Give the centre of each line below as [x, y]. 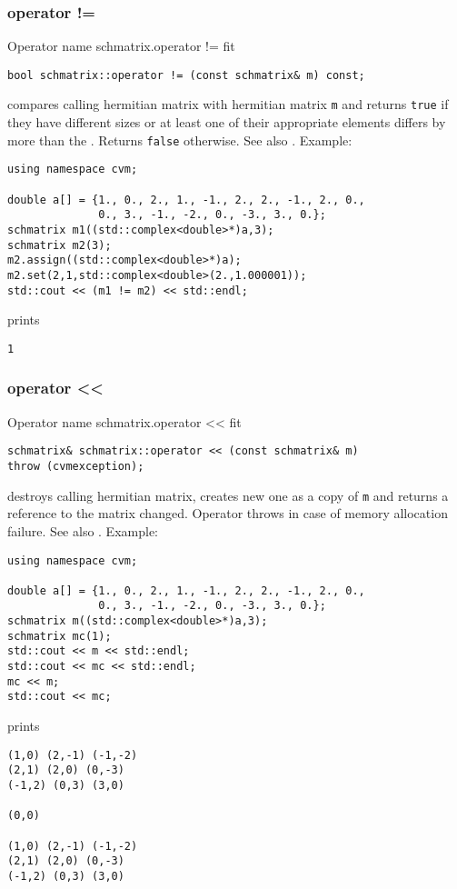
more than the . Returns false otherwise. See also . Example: [180, 140]
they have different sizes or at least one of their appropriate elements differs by [227, 122]
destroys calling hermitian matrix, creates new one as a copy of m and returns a [228, 495]
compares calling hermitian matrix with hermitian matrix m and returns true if [228, 104]
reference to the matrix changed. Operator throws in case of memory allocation [228, 513]
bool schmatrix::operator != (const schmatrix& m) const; [186, 75]
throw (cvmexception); [76, 466]
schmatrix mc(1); [60, 636]
